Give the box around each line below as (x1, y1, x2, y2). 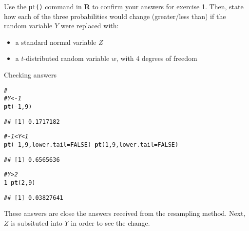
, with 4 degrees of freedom (116, 53, 197, 63)
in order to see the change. (71, 217, 150, 228)
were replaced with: (60, 20, 119, 31)
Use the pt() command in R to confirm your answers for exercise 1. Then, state (4, 1, 244, 11)
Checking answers (4, 70, 57, 80)
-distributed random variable (23, 53, 110, 63)
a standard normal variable (15, 37, 96, 47)
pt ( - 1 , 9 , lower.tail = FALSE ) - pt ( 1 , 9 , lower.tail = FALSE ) (4, 141, 179, 148)
